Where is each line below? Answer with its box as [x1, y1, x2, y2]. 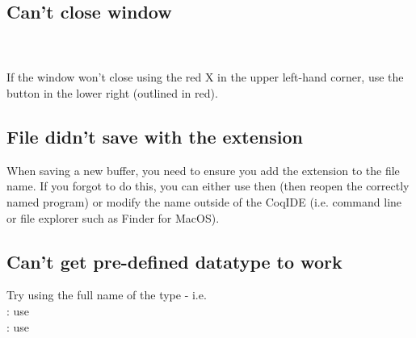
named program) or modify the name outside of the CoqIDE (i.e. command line [6, 193, 402, 210]
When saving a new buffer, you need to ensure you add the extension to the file [6, 161, 400, 178]
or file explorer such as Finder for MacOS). [6, 209, 220, 226]
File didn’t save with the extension [6, 123, 303, 148]
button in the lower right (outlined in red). [6, 84, 218, 101]
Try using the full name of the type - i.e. [6, 286, 207, 303]
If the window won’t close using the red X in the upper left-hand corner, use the [6, 69, 404, 86]
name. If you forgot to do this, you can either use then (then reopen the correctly [6, 177, 410, 194]
